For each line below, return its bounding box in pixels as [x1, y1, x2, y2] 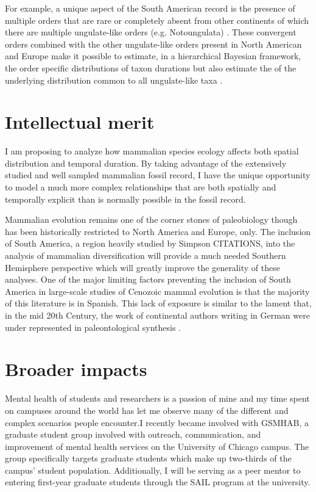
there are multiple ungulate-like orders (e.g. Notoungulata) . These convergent [5, 26, 297, 38]
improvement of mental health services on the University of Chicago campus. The [5, 440, 309, 452]
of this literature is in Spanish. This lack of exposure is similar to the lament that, [5, 297, 312, 309]
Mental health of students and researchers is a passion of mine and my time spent [5, 392, 310, 405]
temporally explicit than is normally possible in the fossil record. [5, 192, 246, 205]
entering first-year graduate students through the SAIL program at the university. [5, 476, 311, 488]
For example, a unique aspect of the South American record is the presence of [5, 2, 295, 14]
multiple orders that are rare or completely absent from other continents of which [5, 13, 309, 26]
